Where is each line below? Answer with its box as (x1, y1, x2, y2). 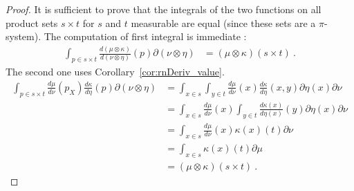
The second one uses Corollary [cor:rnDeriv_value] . (6, 64, 225, 78)
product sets (6, 15, 58, 30)
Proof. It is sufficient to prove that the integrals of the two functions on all (6, 2, 322, 16)
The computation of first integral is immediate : (44, 29, 247, 44)
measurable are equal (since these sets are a (131, 15, 316, 30)
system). (6, 29, 41, 44)
